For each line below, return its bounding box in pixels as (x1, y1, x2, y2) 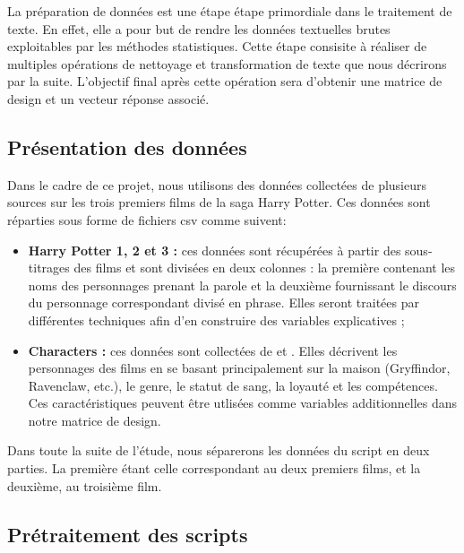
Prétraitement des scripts (7, 520, 248, 548)
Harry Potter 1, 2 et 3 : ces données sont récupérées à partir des (28, 240, 401, 259)
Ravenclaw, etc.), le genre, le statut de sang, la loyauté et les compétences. (28, 376, 438, 394)
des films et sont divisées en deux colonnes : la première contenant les (73, 258, 456, 277)
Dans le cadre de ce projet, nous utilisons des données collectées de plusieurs (7, 175, 427, 194)
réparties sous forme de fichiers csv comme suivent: (7, 210, 287, 229)
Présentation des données (7, 133, 247, 160)
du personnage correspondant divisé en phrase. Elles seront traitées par (28, 293, 419, 312)
